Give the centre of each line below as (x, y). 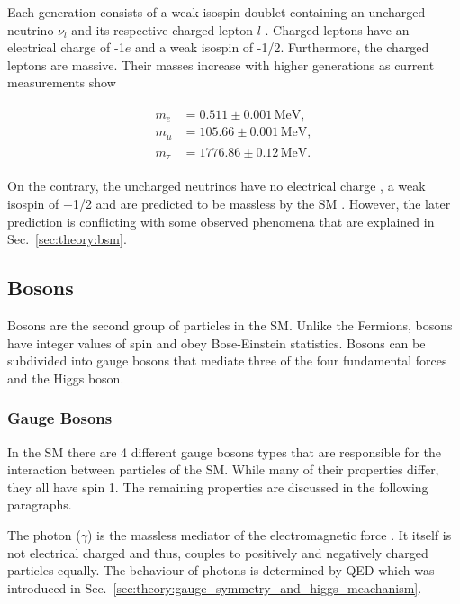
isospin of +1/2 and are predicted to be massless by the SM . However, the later (229, 204)
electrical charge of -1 (66, 47)
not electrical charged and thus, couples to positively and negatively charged (218, 552)
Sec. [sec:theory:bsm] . (67, 239)
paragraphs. (40, 505)
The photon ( (44, 535)
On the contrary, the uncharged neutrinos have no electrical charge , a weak (216, 186)
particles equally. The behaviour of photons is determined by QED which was (221, 570)
